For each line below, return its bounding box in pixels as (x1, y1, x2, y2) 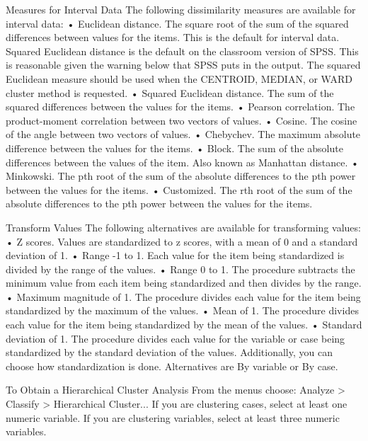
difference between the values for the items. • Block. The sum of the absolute (6, 140, 343, 155)
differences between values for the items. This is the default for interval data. (6, 30, 340, 45)
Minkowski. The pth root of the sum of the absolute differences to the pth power (6, 168, 356, 183)
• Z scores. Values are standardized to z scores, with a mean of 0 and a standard (6, 234, 358, 248)
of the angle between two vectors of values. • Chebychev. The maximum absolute (6, 127, 361, 142)
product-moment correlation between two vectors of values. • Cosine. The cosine (6, 113, 357, 127)
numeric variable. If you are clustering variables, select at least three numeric (6, 410, 340, 425)
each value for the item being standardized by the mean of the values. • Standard (6, 317, 362, 332)
